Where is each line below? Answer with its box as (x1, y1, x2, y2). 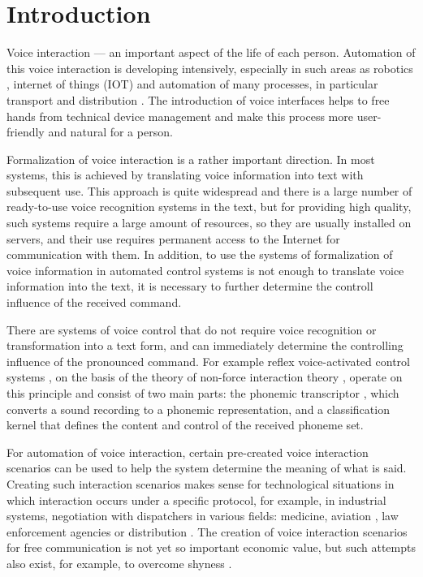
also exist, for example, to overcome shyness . (6, 554, 232, 571)
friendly (6, 123, 45, 140)
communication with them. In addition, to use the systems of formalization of (6, 246, 393, 263)
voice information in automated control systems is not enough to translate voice (6, 261, 404, 278)
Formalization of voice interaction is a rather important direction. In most (6, 150, 375, 167)
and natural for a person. (48, 123, 173, 140)
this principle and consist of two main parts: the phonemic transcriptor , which (6, 385, 399, 401)
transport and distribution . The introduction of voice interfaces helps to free (6, 91, 390, 108)
